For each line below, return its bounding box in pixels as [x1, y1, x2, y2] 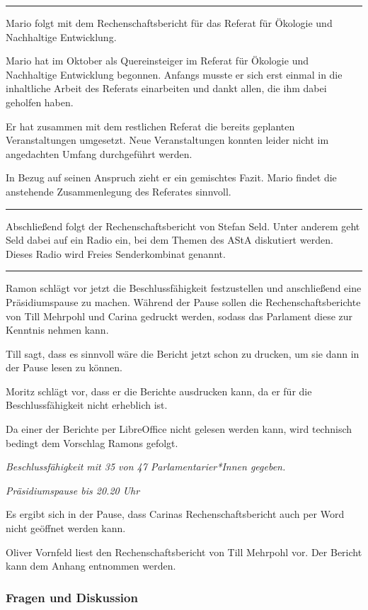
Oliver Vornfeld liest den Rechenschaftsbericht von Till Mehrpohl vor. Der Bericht [6, 544, 362, 559]
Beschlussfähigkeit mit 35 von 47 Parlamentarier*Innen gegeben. [6, 459, 286, 474]
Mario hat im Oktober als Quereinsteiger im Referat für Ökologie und [6, 53, 309, 68]
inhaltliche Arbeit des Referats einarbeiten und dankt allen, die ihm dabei [6, 81, 327, 96]
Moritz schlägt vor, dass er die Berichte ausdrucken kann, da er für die [6, 383, 312, 398]
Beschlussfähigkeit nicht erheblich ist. [6, 397, 168, 412]
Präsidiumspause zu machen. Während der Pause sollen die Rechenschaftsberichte [6, 294, 361, 309]
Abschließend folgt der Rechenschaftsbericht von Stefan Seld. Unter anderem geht [6, 218, 360, 233]
